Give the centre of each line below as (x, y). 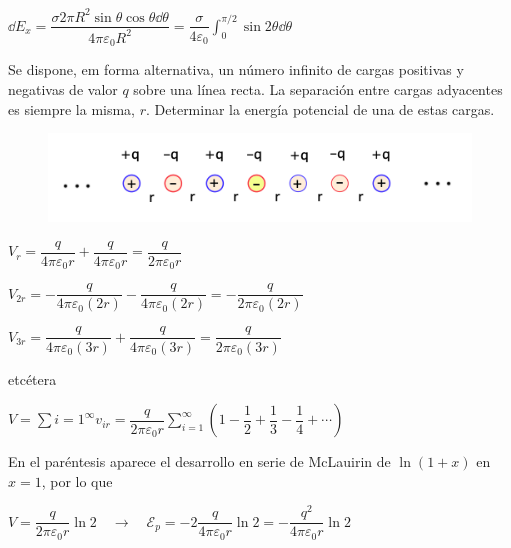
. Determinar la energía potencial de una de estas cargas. (320, 108)
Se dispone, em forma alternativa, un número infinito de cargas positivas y (236, 69)
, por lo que (77, 480)
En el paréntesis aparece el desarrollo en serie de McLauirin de (199, 461)
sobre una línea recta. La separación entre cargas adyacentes (318, 88)
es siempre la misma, (72, 108)
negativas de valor (63, 88)
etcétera (32, 378)
